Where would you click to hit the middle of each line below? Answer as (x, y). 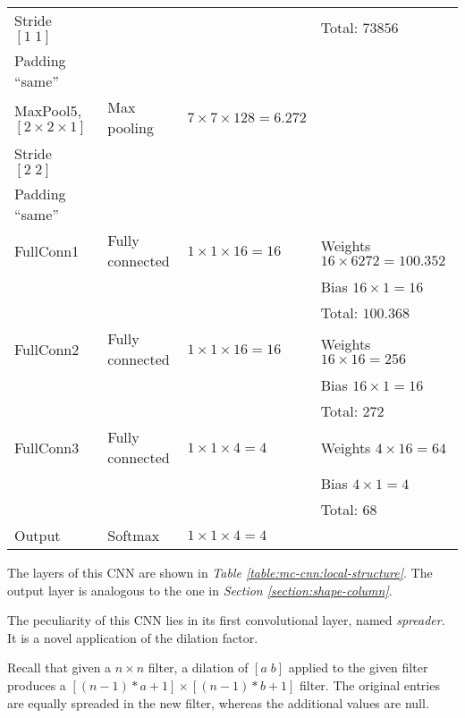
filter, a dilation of (198, 667)
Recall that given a (59, 667)
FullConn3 (47, 447)
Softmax (134, 535)
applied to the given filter (358, 667)
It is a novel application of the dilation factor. (133, 637)
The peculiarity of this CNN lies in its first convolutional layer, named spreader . (226, 620)
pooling (131, 127)
